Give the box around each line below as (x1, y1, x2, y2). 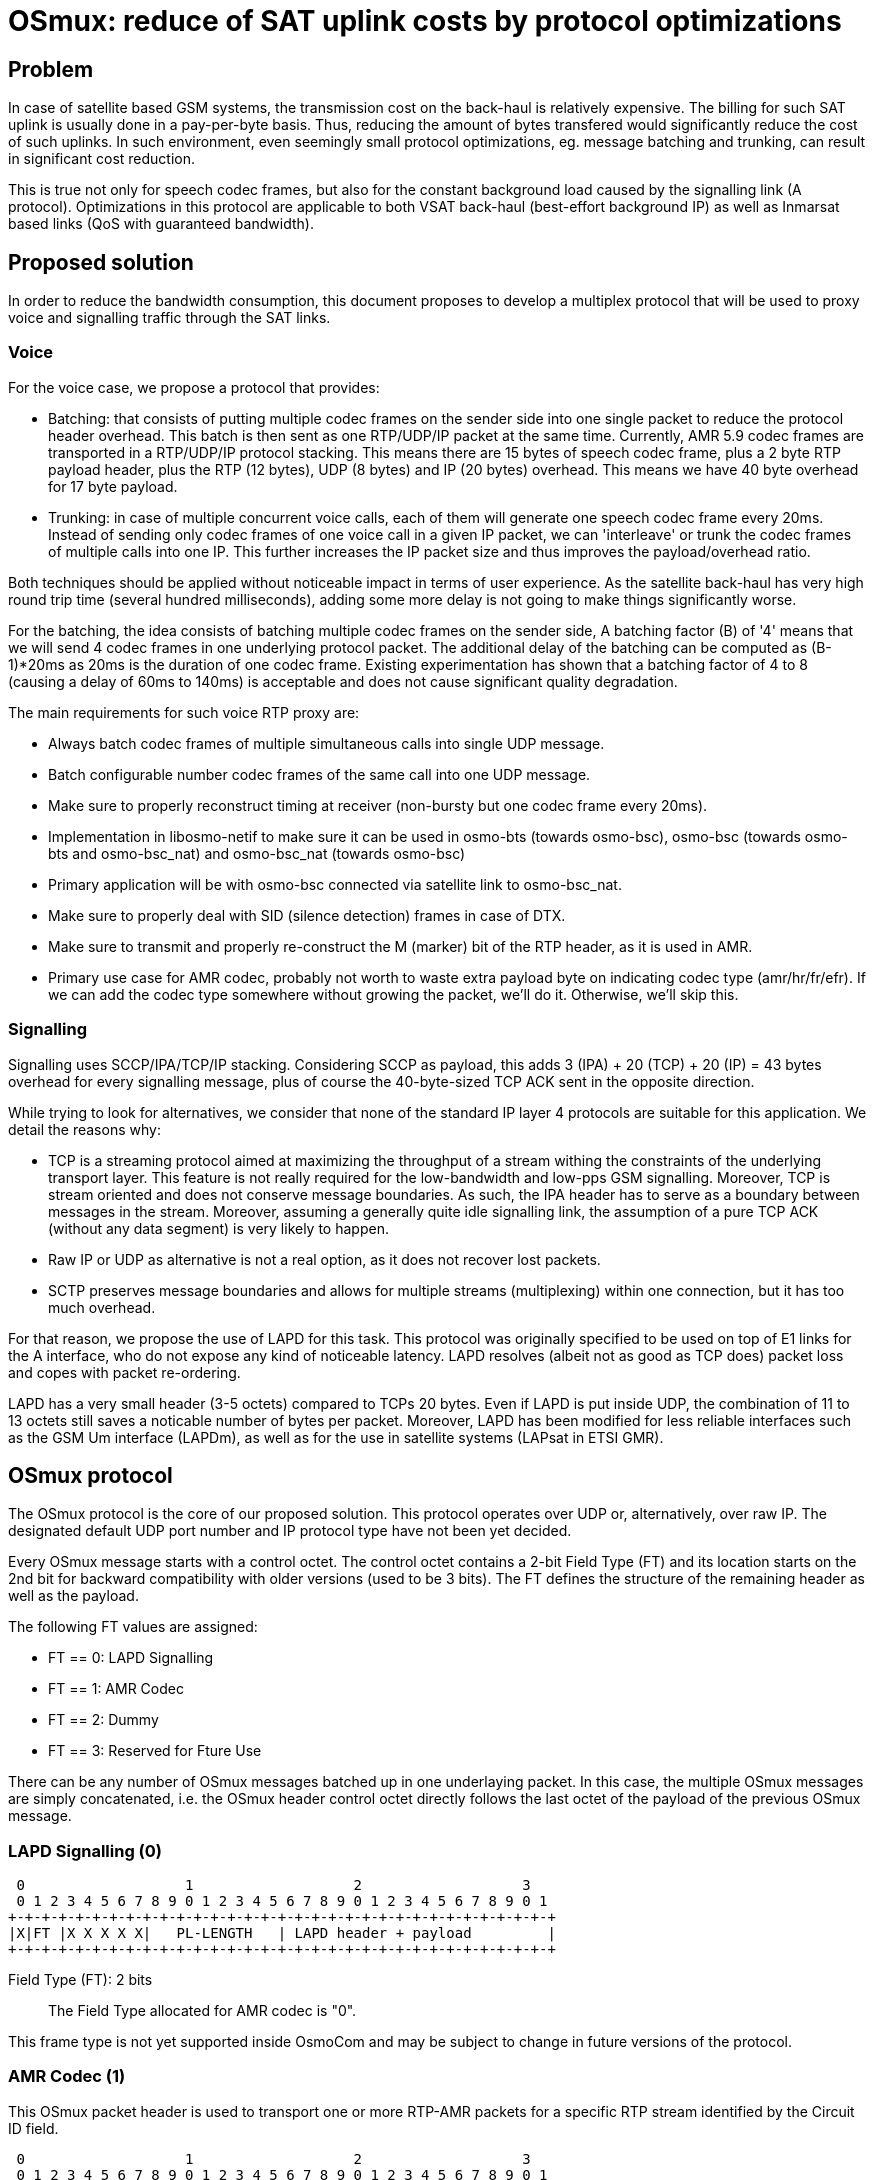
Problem (8, 56, 94, 82)
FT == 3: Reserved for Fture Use (48, 1742, 262, 1760)
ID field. (8, 2119, 59, 2137)
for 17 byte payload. (48, 477, 178, 495)
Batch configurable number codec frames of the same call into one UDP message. (48, 765, 591, 783)
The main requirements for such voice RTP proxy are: (8, 703, 360, 721)
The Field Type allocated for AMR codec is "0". (48, 2002, 357, 2020)
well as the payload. (8, 1587, 139, 1605)
